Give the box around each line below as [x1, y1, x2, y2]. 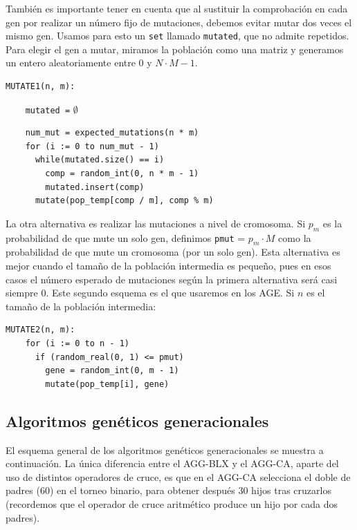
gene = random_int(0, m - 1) [45, 366, 179, 376]
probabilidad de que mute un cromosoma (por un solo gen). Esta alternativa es [6, 245, 340, 259]
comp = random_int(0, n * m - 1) [45, 169, 199, 179]
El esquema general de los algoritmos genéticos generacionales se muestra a [6, 442, 324, 457]
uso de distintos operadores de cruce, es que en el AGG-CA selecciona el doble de [6, 469, 351, 484]
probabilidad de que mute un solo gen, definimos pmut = [6, 230, 246, 245]
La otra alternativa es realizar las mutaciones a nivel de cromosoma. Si [6, 216, 306, 230]
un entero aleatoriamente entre [6, 55, 136, 70]
